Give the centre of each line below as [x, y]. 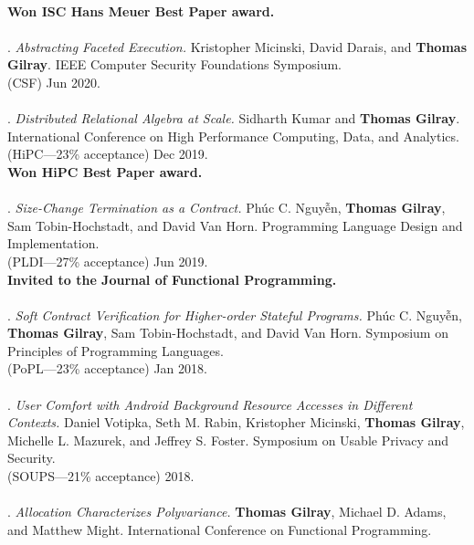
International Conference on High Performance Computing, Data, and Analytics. [233, 136]
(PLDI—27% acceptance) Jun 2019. [108, 261]
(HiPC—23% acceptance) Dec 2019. [108, 154]
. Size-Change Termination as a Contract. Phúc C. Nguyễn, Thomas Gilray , [226, 208]
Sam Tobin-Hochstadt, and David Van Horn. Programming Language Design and [235, 225]
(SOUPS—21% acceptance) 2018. [101, 476]
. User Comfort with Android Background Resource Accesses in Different [210, 404]
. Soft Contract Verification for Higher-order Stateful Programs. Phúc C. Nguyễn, [235, 314]
